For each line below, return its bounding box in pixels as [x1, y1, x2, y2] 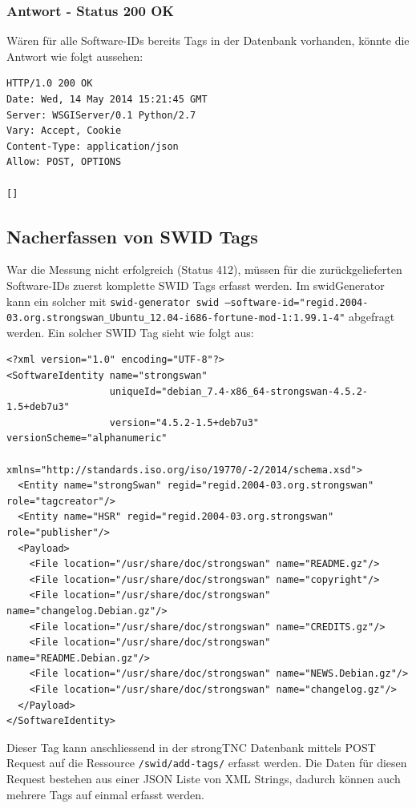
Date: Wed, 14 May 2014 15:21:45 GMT [6, 94, 208, 105]
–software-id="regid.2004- [224, 296, 369, 308]
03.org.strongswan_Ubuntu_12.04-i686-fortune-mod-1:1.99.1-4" [6, 312, 345, 324]
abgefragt [349, 308, 395, 325]
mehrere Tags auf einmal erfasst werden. [6, 786, 204, 802]
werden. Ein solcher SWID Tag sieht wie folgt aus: [6, 324, 254, 340]
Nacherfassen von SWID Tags [6, 223, 258, 248]
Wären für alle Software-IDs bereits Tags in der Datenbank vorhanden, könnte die [6, 32, 410, 49]
